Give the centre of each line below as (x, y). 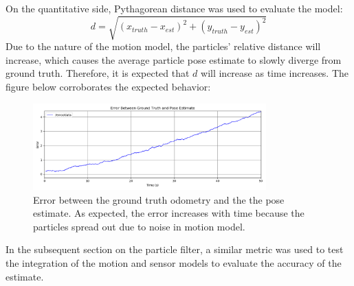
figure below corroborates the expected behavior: (108, 86)
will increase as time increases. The (275, 73)
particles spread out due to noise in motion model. (139, 226)
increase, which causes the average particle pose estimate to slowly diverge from (174, 59)
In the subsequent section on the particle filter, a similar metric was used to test (175, 249)
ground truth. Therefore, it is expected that (98, 73)
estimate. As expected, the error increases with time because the (169, 213)
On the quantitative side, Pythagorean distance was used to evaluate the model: (174, 8)
